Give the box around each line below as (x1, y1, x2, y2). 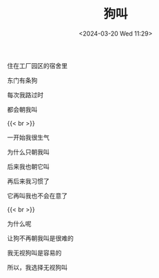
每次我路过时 (7, 91, 43, 99)
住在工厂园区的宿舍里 (7, 61, 67, 69)
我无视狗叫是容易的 (7, 248, 62, 257)
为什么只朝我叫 (7, 148, 50, 156)
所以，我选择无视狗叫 (7, 263, 67, 271)
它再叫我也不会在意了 (7, 192, 67, 200)
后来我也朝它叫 (7, 162, 50, 170)
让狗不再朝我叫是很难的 (7, 234, 74, 242)
